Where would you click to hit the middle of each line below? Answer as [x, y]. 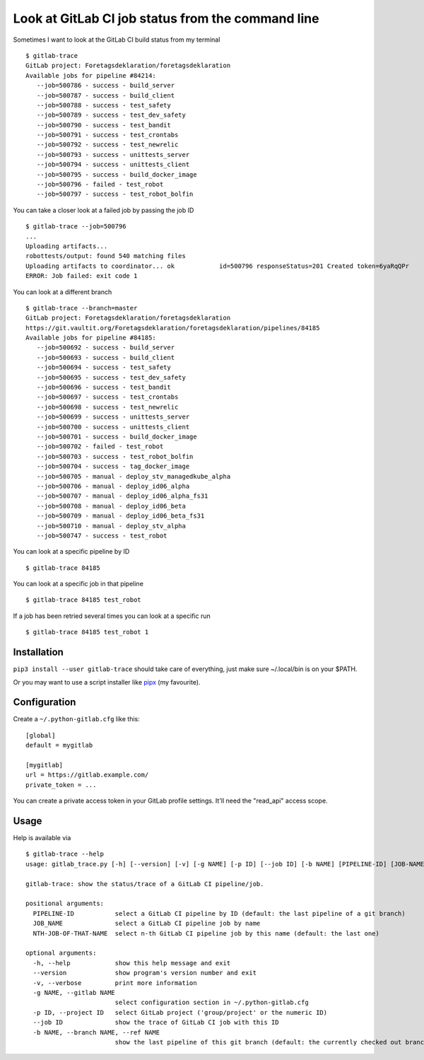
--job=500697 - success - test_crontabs [107, 397]
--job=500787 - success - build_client [106, 95]
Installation [38, 652]
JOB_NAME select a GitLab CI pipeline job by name [147, 924]
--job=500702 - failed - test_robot [100, 447]
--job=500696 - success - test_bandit [104, 388]
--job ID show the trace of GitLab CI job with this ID [156, 1023]
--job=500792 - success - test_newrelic [107, 145]
